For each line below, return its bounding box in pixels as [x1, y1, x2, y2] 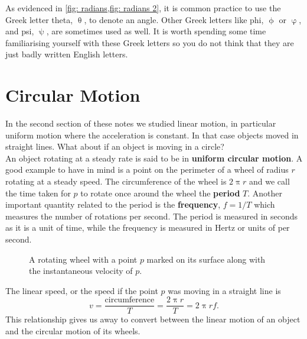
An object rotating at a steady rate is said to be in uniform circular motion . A [5, 151, 303, 164]
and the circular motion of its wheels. [5, 325, 141, 337]
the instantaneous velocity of [29, 264, 133, 277]
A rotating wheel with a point [29, 253, 138, 265]
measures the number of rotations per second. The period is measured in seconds [5, 209, 298, 222]
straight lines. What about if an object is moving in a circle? [5, 140, 224, 153]
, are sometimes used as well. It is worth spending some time [46, 25, 266, 37]
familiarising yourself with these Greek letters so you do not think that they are [5, 36, 294, 49]
